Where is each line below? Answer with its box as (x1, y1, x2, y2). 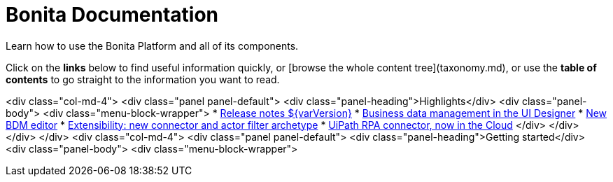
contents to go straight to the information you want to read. (6, 73, 280, 85)
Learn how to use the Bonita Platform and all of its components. (6, 39, 299, 52)
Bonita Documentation (6, 3, 219, 27)
